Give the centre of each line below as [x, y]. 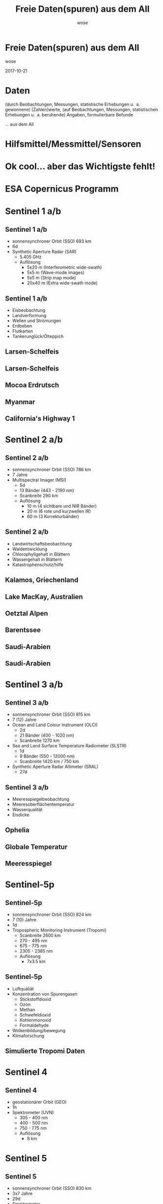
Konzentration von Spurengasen [45, 994]
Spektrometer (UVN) [33, 1113]
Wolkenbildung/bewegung [39, 1030]
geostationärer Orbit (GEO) [40, 1102]
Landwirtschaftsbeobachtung [42, 544]
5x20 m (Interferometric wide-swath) [64, 267]
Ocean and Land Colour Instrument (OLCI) [55, 725]
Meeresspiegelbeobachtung [41, 799]
